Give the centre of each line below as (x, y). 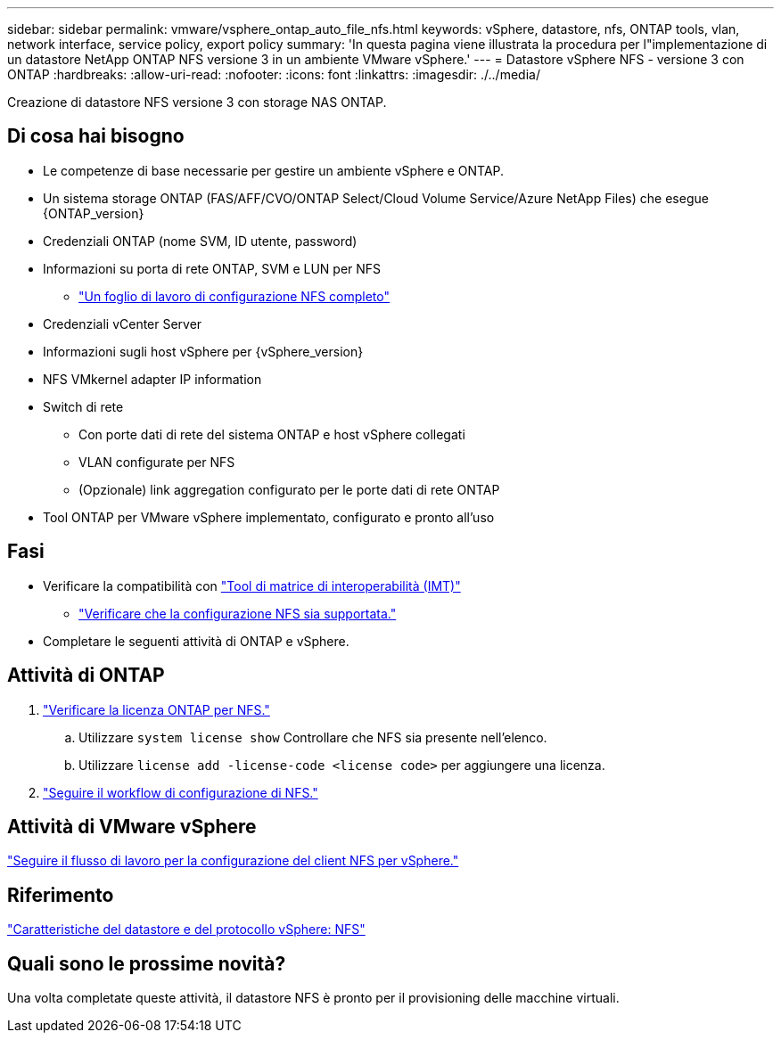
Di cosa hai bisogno (96, 136)
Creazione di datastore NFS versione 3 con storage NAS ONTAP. (197, 102)
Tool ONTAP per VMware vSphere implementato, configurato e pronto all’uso (269, 517)
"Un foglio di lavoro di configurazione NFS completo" (234, 296)
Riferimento (61, 895)
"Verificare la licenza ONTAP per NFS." (156, 709)
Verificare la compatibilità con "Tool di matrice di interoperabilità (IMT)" (252, 586)
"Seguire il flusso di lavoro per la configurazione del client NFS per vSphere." (233, 861)
